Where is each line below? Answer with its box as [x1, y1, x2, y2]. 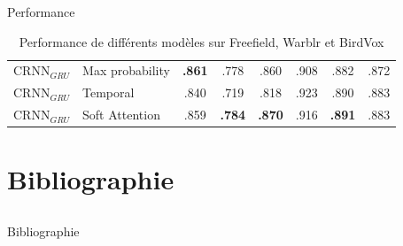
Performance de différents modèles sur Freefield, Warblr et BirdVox [19, 32, 384, 50]
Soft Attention [82, 105, 160, 124]
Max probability [82, 61, 170, 80]
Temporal [82, 83, 135, 102]
